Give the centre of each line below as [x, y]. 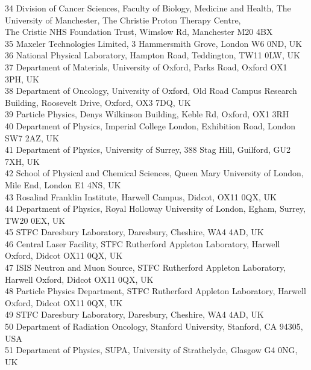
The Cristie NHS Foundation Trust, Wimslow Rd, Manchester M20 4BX [139, 32]
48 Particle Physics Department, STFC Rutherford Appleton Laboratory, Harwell [155, 291]
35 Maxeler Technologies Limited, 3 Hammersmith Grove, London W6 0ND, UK [154, 43]
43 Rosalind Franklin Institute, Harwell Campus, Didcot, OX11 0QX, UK [141, 196]
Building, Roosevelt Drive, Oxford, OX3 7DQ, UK [98, 102]
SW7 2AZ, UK [32, 137]
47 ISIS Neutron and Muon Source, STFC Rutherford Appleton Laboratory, [146, 267]
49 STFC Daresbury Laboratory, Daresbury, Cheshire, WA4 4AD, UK [134, 314]
